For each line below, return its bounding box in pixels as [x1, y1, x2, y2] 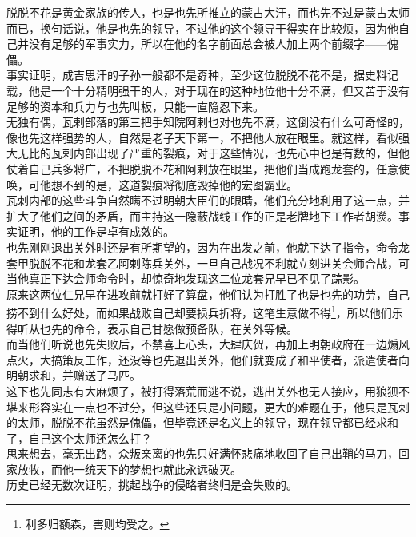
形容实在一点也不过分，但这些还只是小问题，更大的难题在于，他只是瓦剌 [28, 398, 410, 415]
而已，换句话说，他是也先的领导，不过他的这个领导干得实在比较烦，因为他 [6, 19, 398, 36]
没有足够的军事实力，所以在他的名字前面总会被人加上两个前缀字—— [28, 35, 387, 52]
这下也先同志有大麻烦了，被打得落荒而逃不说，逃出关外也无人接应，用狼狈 [6, 382, 398, 399]
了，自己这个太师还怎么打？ [6, 429, 152, 446]
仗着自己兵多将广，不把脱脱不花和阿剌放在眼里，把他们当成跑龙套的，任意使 [6, 160, 410, 177]
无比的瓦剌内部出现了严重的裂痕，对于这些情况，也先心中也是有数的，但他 [17, 145, 410, 161]
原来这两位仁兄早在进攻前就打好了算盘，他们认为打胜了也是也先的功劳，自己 [6, 285, 410, 302]
